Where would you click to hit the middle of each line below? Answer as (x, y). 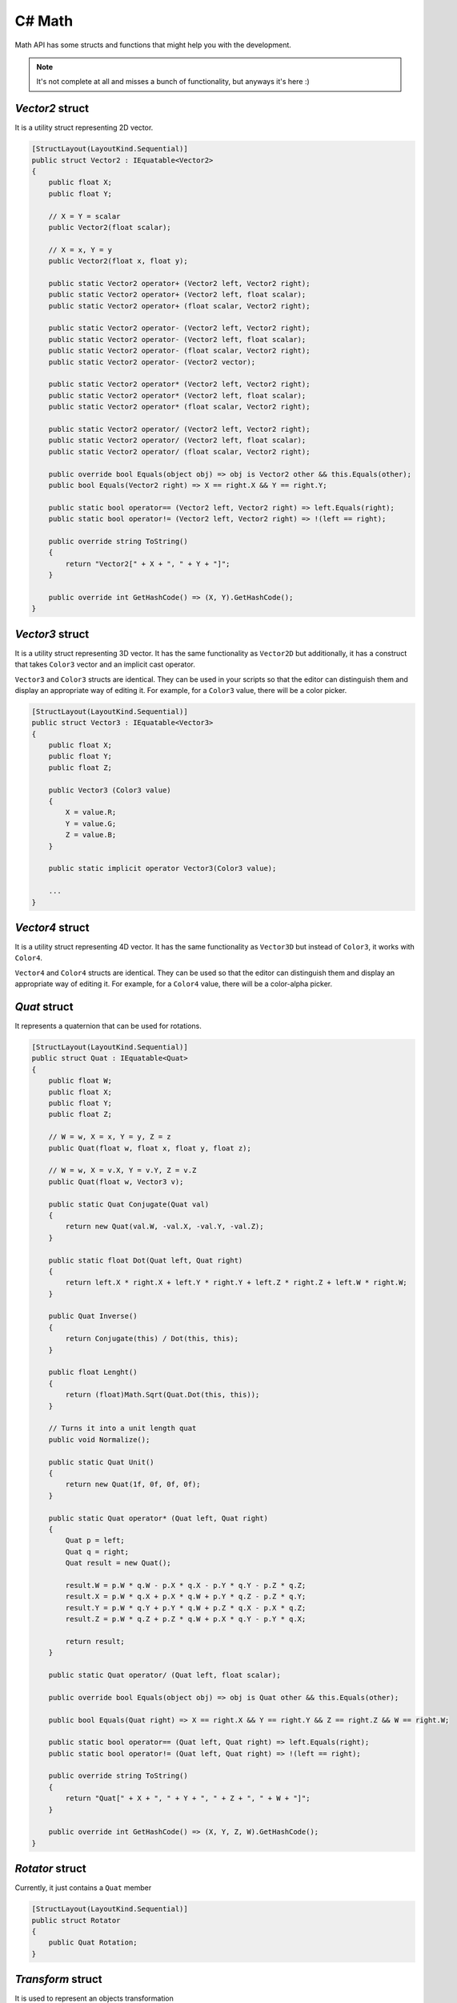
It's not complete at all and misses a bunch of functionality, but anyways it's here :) (173, 82)
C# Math (44, 21)
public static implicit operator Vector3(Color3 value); (162, 869)
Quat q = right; (97, 1552)
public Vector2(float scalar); (110, 227)
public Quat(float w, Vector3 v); (116, 1181)
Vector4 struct (52, 927)
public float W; (80, 1081)
